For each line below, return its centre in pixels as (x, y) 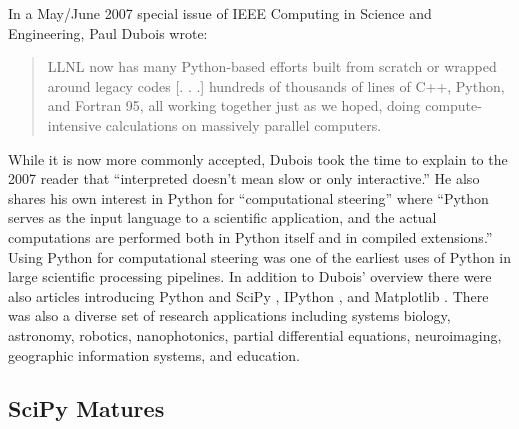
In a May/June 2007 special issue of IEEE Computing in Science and (220, 13)
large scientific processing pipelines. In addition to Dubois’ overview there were (250, 276)
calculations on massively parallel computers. (243, 124)
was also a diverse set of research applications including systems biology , (229, 315)
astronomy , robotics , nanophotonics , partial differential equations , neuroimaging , (255, 334)
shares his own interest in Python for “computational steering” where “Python (248, 197)
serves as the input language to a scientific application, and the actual (222, 217)
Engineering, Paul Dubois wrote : (108, 32)
